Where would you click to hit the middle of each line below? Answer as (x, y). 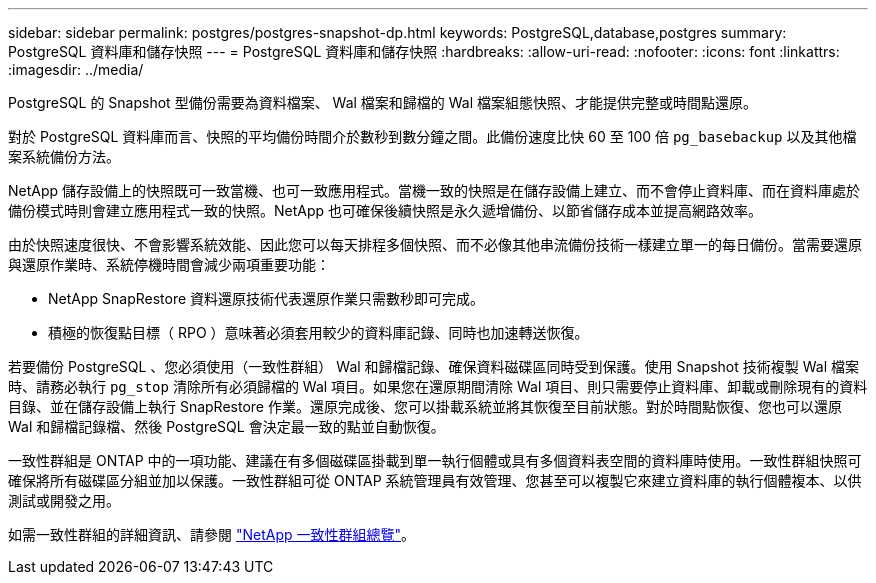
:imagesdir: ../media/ (76, 69)
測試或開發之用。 (64, 500)
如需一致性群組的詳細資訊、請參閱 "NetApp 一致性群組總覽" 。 (212, 534)
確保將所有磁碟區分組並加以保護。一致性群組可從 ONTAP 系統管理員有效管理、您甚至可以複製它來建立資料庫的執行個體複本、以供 (435, 480)
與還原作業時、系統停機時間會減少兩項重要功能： (169, 264)
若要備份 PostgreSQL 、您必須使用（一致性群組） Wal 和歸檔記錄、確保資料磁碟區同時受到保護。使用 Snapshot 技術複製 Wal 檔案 (433, 366)
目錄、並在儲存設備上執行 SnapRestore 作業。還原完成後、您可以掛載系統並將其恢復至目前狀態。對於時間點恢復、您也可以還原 (425, 406)
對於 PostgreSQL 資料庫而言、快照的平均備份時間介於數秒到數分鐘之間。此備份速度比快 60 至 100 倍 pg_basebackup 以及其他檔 (432, 136)
